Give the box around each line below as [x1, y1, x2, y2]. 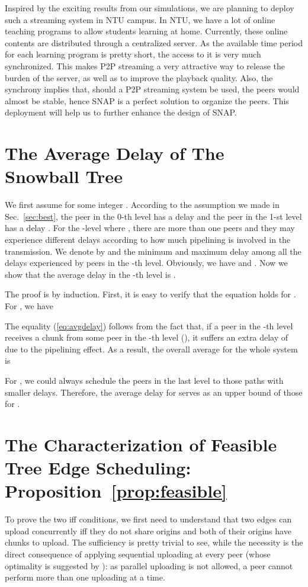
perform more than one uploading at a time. [5, 571, 165, 583]
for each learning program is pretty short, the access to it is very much [5, 48, 261, 60]
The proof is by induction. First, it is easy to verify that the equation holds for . [5, 288, 296, 300]
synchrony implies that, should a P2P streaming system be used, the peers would [5, 83, 300, 95]
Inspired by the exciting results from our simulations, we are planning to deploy [5, 2, 294, 14]
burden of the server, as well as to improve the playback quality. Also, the [5, 71, 273, 84]
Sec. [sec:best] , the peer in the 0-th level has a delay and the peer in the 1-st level [5, 210, 302, 222]
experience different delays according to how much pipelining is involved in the [5, 233, 291, 246]
